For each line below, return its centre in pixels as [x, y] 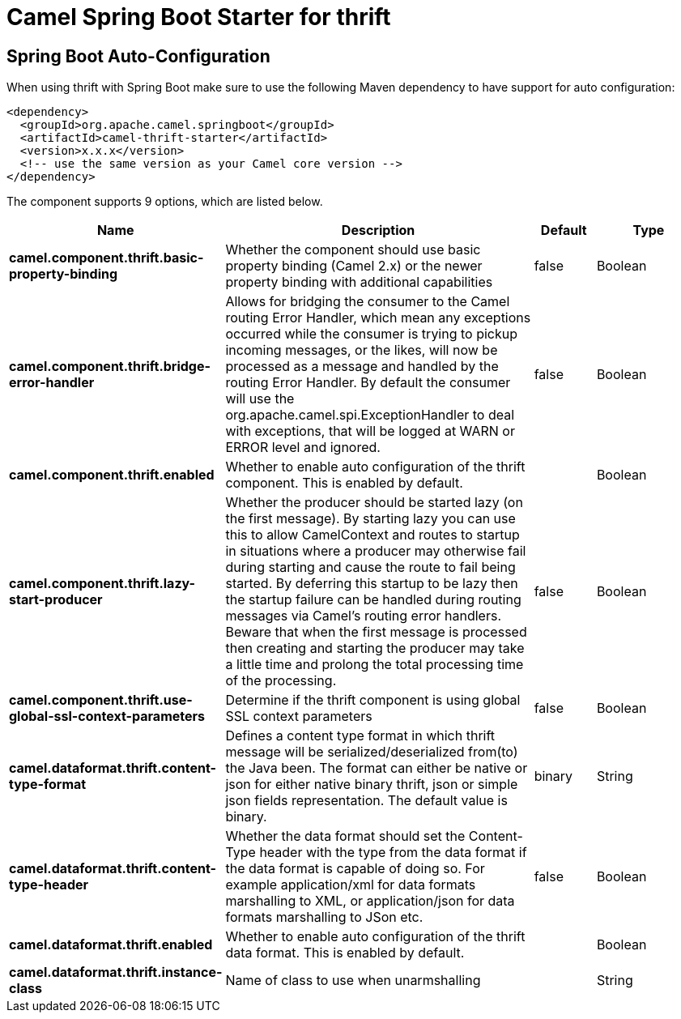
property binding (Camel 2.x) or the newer [354, 266]
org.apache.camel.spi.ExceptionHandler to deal [370, 415]
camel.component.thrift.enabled [112, 475]
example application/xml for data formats [351, 885]
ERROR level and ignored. [303, 448]
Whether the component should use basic [353, 250]
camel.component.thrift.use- [101, 700]
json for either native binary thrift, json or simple [372, 785]
